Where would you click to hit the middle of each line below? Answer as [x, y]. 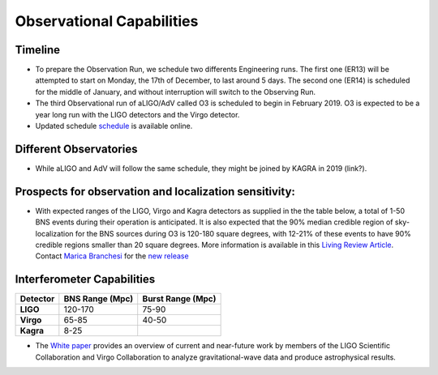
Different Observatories [76, 149]
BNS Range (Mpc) [99, 299]
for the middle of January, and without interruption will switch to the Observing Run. [176, 92]
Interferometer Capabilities [85, 279]
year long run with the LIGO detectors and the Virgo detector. [137, 114]
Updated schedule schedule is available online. [114, 126]
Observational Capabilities [107, 21]
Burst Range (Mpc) [179, 299]
